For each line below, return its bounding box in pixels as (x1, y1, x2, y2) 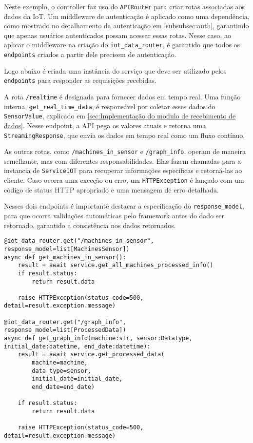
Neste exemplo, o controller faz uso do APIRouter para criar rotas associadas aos (4, 1, 245, 11)
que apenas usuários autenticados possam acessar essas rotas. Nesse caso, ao (4, 30, 231, 40)
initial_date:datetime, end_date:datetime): (4, 343, 151, 350)
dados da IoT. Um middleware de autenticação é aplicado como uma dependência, (4, 11, 250, 21)
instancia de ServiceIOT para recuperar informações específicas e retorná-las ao (4, 165, 242, 175)
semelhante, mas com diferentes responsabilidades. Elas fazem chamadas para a (4, 155, 241, 166)
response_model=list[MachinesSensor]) (4, 245, 130, 252)
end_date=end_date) (32, 384, 95, 391)
